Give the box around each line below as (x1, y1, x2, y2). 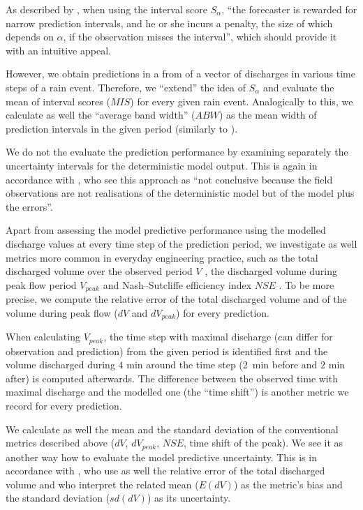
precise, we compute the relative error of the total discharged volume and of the (6, 292, 347, 306)
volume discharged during (6, 357, 115, 372)
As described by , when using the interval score (6, 2, 207, 16)
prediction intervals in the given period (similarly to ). (6, 121, 238, 135)
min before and (252, 357, 318, 372)
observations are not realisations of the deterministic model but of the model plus (6, 186, 355, 200)
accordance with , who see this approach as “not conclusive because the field (6, 172, 333, 186)
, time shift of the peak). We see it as (183, 435, 343, 450)
